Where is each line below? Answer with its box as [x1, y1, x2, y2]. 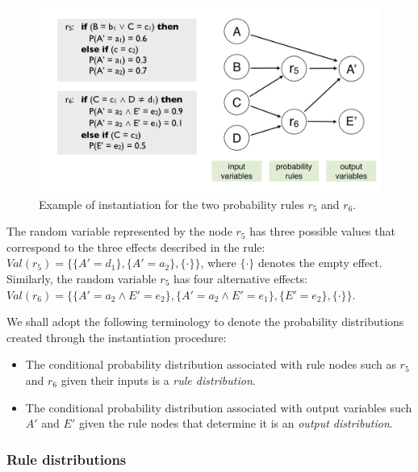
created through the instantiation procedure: [6, 328, 227, 345]
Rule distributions [6, 449, 127, 469]
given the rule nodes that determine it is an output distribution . [78, 415, 393, 432]
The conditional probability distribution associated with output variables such [25, 399, 412, 416]
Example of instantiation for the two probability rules [39, 195, 304, 212]
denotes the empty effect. [257, 254, 382, 271]
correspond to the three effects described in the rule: [6, 238, 265, 255]
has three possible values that [249, 223, 395, 240]
